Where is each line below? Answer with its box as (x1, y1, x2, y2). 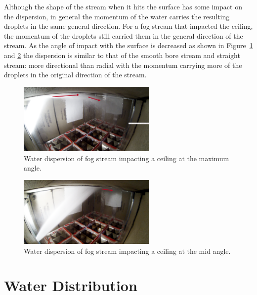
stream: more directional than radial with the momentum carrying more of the (4, 59, 242, 70)
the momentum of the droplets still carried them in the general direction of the (4, 30, 243, 41)
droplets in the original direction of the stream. (4, 69, 147, 80)
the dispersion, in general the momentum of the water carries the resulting (4, 11, 230, 21)
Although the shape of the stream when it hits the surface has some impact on (4, 1, 242, 11)
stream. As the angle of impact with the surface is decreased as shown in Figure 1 (4, 40, 253, 51)
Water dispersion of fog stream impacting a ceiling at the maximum (24, 153, 229, 163)
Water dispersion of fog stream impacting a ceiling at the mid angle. (24, 245, 231, 256)
